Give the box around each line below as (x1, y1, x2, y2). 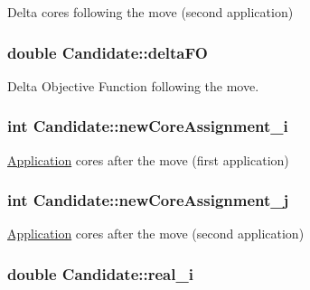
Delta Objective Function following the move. (7, 76, 259, 95)
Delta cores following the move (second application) (7, 3, 294, 21)
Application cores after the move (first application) (7, 150, 289, 169)
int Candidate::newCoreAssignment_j (7, 189, 289, 211)
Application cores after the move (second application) (7, 224, 305, 243)
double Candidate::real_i (7, 262, 193, 285)
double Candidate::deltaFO (7, 41, 208, 63)
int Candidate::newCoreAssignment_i (7, 115, 288, 137)
